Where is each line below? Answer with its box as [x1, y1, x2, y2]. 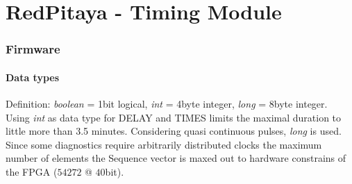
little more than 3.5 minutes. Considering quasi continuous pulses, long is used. [6, 124, 342, 138]
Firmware [6, 40, 60, 58]
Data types [6, 69, 60, 84]
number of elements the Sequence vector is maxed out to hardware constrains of [6, 151, 346, 165]
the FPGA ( [6, 164, 58, 178]
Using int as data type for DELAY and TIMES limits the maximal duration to [6, 110, 342, 124]
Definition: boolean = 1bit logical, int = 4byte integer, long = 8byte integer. [6, 97, 328, 111]
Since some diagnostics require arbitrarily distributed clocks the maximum [6, 137, 322, 151]
